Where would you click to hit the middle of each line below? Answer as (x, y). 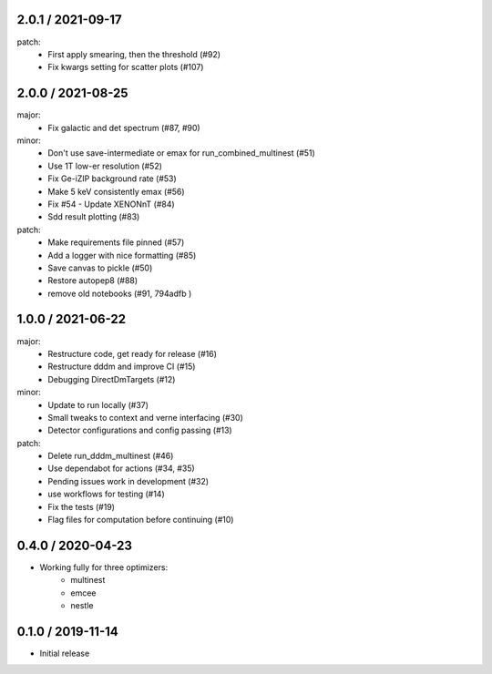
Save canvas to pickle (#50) (100, 268)
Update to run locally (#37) (98, 404)
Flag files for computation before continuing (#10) (141, 520)
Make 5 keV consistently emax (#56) (117, 191)
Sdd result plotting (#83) (94, 217)
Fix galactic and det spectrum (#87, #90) (124, 128)
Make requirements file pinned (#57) (116, 242)
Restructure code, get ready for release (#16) (133, 353)
